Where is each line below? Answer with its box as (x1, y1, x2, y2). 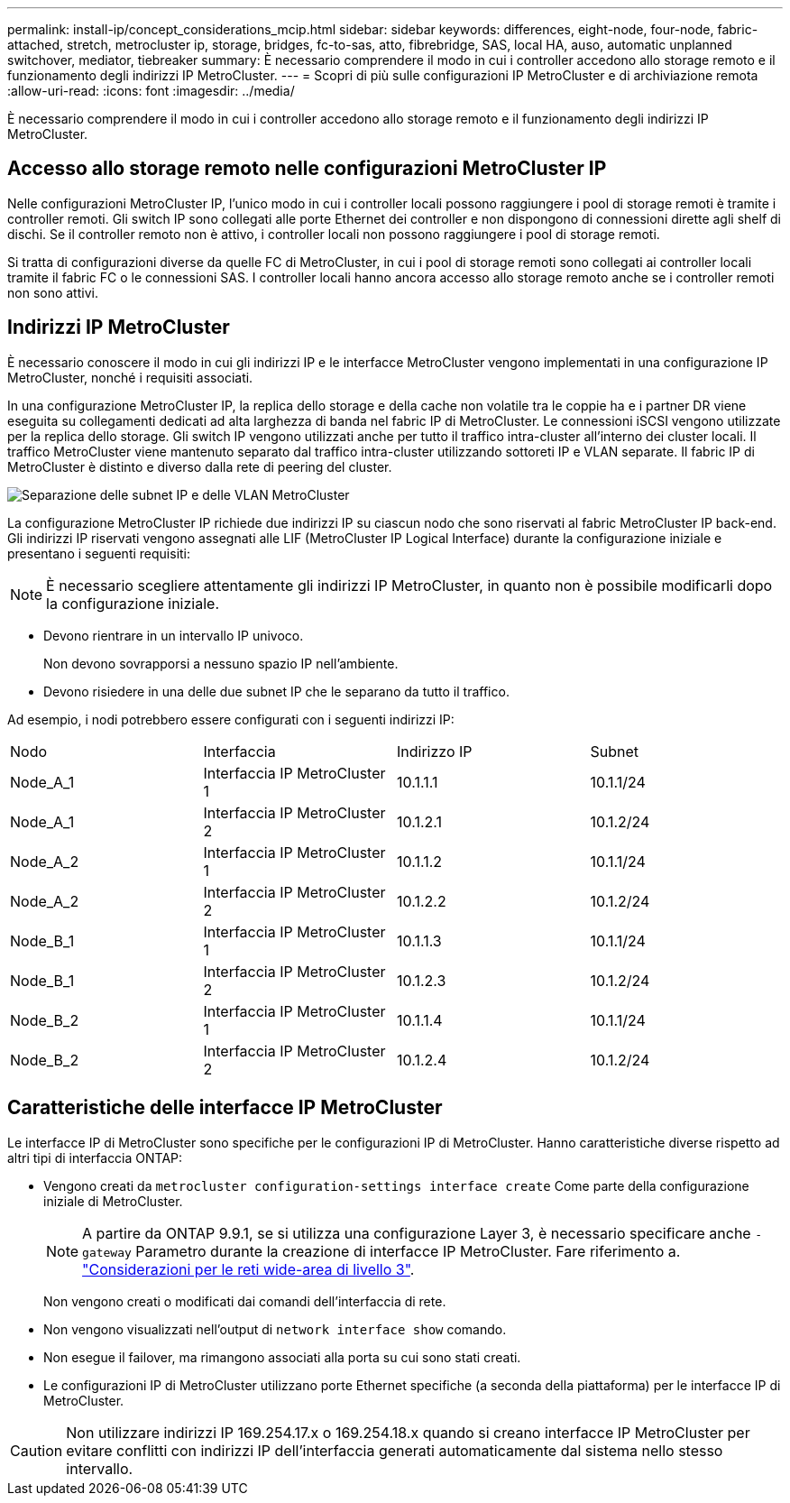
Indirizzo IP (397, 742, 473, 761)
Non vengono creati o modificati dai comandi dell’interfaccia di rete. (43, 1293, 446, 1309)
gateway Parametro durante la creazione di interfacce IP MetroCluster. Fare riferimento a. (82, 1241, 681, 1260)
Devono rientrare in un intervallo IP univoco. (43, 627, 304, 643)
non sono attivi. (7, 284, 98, 300)
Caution (10, 1441, 63, 1460)
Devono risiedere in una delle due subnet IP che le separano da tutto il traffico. (43, 683, 510, 699)
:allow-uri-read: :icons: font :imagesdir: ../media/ (7, 83, 295, 98)
